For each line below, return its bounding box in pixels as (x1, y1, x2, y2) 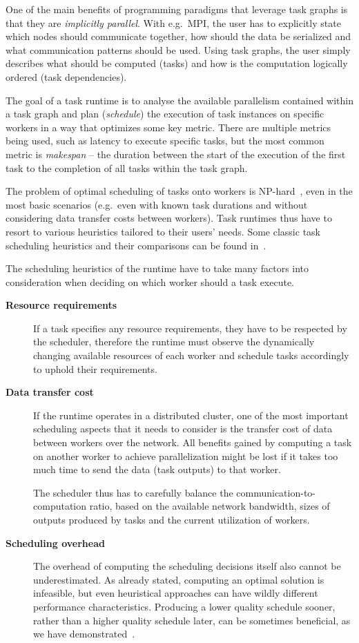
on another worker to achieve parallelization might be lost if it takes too (33, 448, 338, 463)
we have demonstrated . (33, 626, 135, 641)
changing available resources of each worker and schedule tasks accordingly (33, 348, 349, 363)
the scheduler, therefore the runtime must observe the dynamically (33, 334, 315, 349)
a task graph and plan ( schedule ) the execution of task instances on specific (6, 106, 324, 121)
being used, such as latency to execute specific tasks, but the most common (6, 133, 324, 148)
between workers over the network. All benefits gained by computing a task (33, 435, 352, 450)
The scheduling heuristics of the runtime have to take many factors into (6, 261, 309, 276)
